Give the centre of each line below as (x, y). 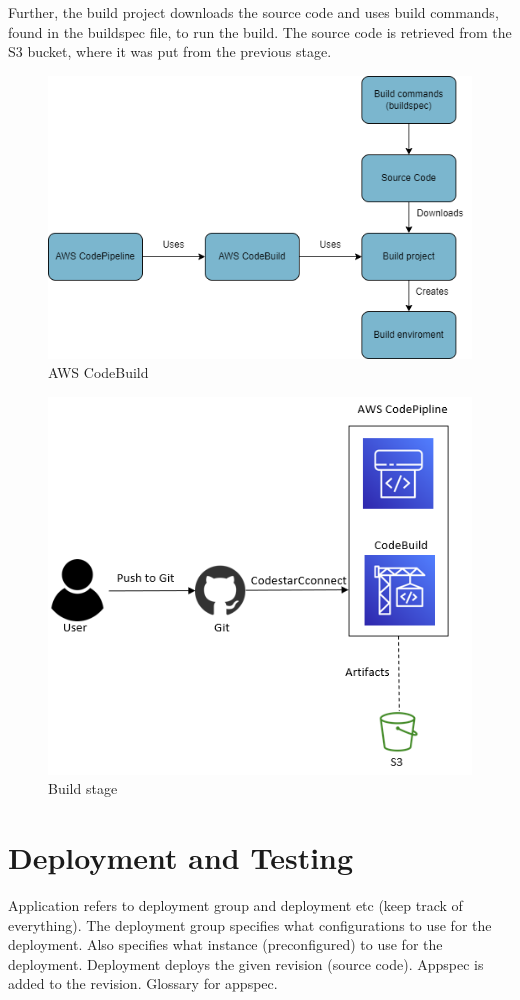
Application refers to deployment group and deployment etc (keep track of (235, 905)
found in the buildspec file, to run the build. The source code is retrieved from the (260, 31)
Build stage (83, 788)
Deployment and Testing (181, 857)
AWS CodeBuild (98, 372)
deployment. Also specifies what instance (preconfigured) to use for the (225, 944)
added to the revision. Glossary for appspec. (143, 983)
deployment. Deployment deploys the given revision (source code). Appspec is (246, 963)
